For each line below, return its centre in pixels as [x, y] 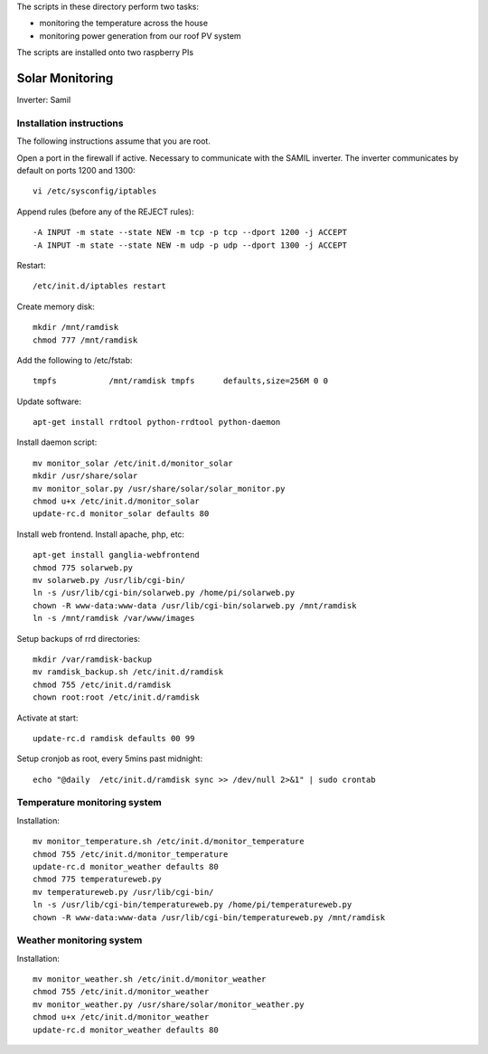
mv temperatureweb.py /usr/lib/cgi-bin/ [123, 892]
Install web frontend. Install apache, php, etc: [101, 534]
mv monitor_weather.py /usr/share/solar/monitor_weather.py [169, 1004]
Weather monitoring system [80, 940]
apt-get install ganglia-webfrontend [117, 555]
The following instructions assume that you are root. [114, 141]
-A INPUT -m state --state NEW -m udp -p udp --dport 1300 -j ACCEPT [190, 245]
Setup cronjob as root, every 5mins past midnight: [110, 758]
